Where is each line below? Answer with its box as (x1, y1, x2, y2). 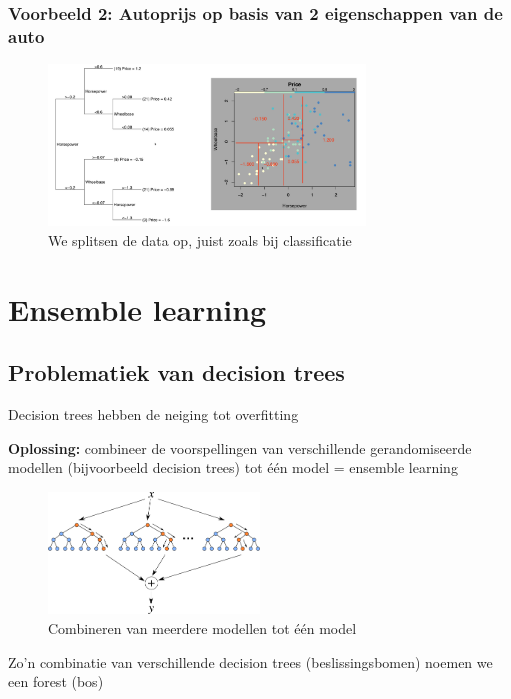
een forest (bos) (8, 671, 104, 692)
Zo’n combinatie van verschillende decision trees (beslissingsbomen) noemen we (8, 651, 493, 672)
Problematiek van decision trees (8, 357, 345, 388)
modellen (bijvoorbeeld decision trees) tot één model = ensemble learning (8, 457, 458, 478)
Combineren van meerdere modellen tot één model (48, 618, 357, 638)
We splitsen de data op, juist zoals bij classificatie (48, 229, 352, 250)
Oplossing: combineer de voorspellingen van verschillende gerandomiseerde (8, 437, 472, 458)
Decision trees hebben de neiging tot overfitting (8, 404, 299, 424)
